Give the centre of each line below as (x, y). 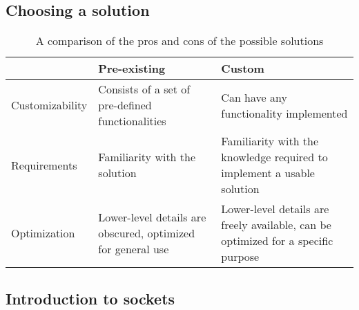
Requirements (44, 165)
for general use (134, 248)
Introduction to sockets (90, 298)
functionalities (132, 121)
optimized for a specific (277, 241)
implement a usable (268, 173)
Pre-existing (132, 69)
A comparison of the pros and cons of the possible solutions (179, 41)
